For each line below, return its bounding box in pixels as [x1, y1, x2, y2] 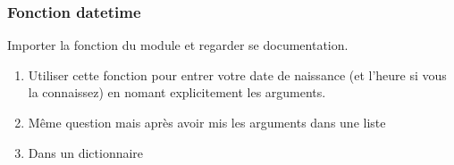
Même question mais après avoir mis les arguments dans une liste [28, 113, 386, 131]
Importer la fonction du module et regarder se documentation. [7, 36, 349, 54]
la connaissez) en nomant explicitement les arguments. [28, 83, 326, 102]
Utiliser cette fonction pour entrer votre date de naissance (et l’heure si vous [28, 65, 447, 84]
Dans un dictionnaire [28, 143, 144, 161]
